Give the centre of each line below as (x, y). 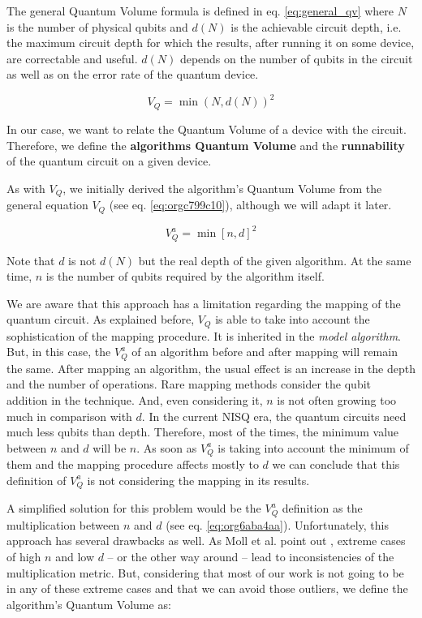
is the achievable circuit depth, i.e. (316, 26)
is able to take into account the (293, 319)
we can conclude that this (336, 464)
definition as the (322, 508)
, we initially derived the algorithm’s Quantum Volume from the (222, 188)
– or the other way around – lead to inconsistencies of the (251, 556)
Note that (31, 260)
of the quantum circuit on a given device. (109, 161)
